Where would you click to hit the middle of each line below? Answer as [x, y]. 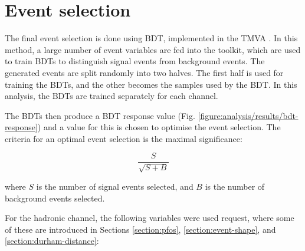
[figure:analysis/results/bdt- [248, 115]
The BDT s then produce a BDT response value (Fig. [100, 115]
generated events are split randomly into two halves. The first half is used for [144, 72]
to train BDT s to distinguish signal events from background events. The [135, 61]
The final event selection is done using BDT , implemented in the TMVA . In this [151, 38]
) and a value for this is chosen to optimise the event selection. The [159, 127]
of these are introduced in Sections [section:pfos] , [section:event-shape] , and [140, 229]
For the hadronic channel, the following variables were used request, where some [150, 218]
